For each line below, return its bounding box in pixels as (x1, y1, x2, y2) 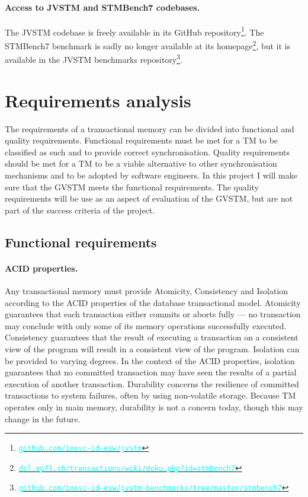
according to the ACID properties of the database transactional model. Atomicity (5, 296, 301, 308)
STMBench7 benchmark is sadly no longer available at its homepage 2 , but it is (5, 38, 291, 52)
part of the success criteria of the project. (5, 203, 155, 216)
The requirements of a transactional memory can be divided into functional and (5, 122, 294, 135)
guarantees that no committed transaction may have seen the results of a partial (5, 366, 297, 378)
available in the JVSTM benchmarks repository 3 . (5, 52, 182, 65)
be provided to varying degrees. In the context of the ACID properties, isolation (5, 354, 295, 367)
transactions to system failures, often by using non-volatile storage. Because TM (5, 389, 296, 402)
